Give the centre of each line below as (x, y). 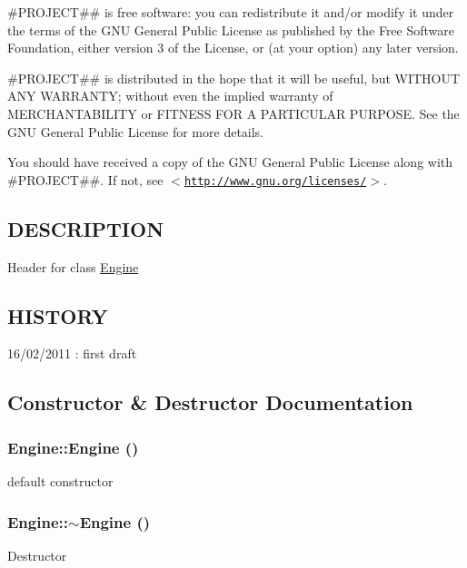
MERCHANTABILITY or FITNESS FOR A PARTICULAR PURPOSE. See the (233, 113)
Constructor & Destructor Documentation (210, 402)
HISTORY (58, 315)
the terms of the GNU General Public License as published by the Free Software (231, 29)
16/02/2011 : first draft (72, 353)
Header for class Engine (73, 266)
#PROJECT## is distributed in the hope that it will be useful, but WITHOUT (234, 78)
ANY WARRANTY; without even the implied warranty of (170, 96)
